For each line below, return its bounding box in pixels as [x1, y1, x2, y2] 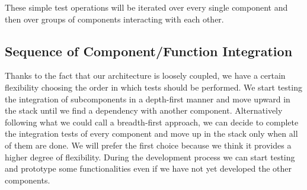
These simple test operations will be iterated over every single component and [5, 1, 288, 13]
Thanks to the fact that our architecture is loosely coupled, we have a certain [5, 69, 286, 82]
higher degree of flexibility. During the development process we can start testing [5, 150, 295, 163]
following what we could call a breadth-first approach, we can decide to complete [5, 115, 299, 128]
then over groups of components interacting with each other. [5, 12, 224, 25]
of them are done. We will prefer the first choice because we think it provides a [5, 139, 292, 151]
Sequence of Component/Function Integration [5, 41, 293, 60]
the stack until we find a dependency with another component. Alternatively [5, 104, 283, 117]
